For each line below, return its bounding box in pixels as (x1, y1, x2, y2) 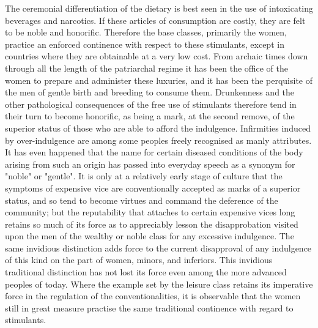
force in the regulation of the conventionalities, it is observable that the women (5, 289, 301, 302)
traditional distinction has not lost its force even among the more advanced (5, 266, 287, 278)
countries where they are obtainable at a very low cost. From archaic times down (5, 50, 308, 62)
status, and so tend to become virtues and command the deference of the (5, 193, 278, 206)
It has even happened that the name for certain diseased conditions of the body (5, 146, 303, 158)
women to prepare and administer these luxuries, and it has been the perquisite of (5, 73, 313, 86)
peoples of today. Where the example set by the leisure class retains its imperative (5, 277, 313, 290)
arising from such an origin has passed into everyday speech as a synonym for (5, 157, 295, 170)
